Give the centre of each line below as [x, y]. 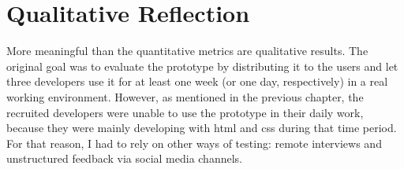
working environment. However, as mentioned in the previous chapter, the [185, 96]
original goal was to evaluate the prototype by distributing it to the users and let [202, 66]
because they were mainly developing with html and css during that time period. [202, 128]
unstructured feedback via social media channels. [124, 158]
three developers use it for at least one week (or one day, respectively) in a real [197, 81]
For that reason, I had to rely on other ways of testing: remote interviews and [194, 143]
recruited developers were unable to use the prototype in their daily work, [185, 112]
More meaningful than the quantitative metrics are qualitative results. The [187, 51]
